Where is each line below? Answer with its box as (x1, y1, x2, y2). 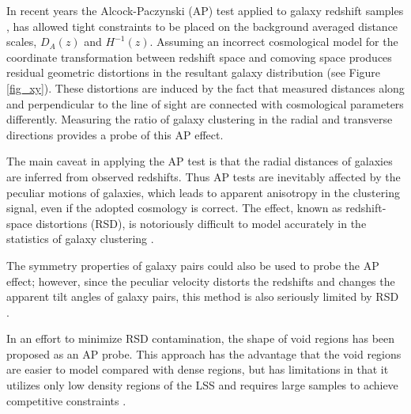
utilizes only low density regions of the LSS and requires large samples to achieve (6, 377, 398, 393)
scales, (6, 33, 37, 50)
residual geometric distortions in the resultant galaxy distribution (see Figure (6, 64, 381, 81)
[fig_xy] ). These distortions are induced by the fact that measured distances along (6, 79, 405, 96)
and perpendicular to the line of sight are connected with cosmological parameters (6, 95, 404, 112)
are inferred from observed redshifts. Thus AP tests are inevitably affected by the (6, 168, 401, 184)
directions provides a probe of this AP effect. (6, 126, 224, 142)
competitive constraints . (6, 392, 126, 408)
